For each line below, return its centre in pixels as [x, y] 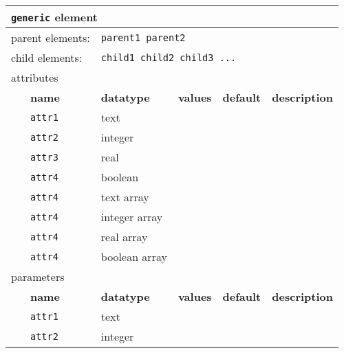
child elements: [47, 57]
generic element [55, 17]
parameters [38, 276]
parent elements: [51, 37]
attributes [35, 77]
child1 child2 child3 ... [169, 57]
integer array [132, 217]
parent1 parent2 [143, 37]
